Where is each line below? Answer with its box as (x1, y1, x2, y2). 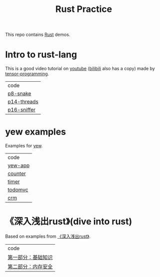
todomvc (7, 186, 28, 193)
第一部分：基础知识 (7, 254, 53, 261)
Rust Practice (55, 3, 112, 15)
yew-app (7, 162, 30, 169)
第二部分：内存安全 (7, 263, 53, 270)
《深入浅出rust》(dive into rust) (5, 216, 133, 227)
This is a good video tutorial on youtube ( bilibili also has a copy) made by (5, 66, 156, 72)
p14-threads (7, 98, 39, 105)
